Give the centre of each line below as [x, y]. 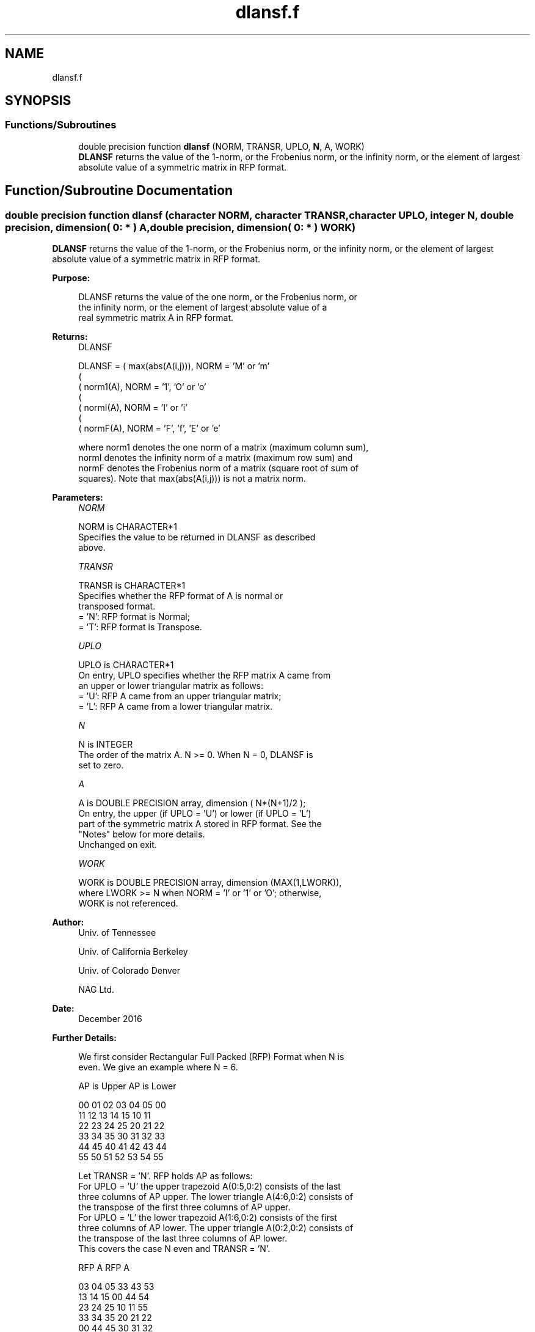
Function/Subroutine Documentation [119, 191]
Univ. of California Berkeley [133, 952]
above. [92, 548]
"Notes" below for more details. [142, 834]
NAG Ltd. [96, 990]
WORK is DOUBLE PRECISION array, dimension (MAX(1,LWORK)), [210, 883]
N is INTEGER [106, 745]
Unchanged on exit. [118, 845]
